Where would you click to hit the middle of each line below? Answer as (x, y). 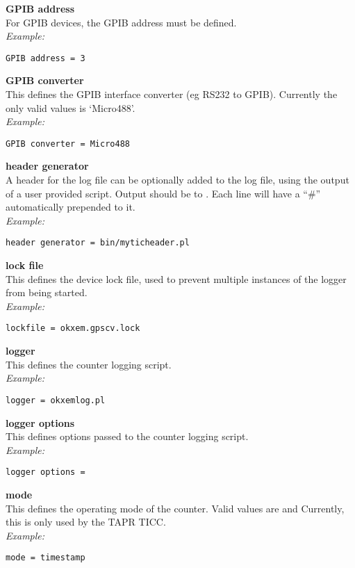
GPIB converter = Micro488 (68, 144)
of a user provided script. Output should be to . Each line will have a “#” (163, 193)
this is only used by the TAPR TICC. (86, 522)
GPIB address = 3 (46, 58)
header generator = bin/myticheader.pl (98, 243)
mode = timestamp (46, 558)
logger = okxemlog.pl (56, 400)
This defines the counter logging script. (89, 364)
